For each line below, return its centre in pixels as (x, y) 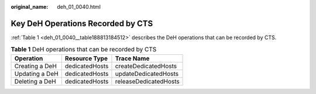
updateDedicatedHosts (147, 74)
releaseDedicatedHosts (147, 81)
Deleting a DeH (35, 81)
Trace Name (132, 58)
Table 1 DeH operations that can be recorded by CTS (84, 50)
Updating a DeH (36, 74)
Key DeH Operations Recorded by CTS (82, 23)
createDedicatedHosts (146, 66)
